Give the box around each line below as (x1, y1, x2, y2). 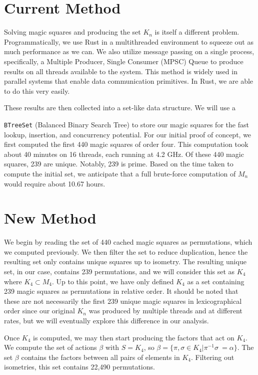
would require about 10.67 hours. (4, 178, 105, 189)
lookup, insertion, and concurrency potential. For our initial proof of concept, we (4, 129, 251, 139)
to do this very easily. (4, 85, 70, 96)
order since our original (4, 305, 75, 316)
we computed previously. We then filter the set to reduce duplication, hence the (4, 246, 248, 257)
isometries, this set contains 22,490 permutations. (4, 361, 155, 372)
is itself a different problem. (154, 27, 239, 37)
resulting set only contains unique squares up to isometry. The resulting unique (4, 256, 246, 267)
